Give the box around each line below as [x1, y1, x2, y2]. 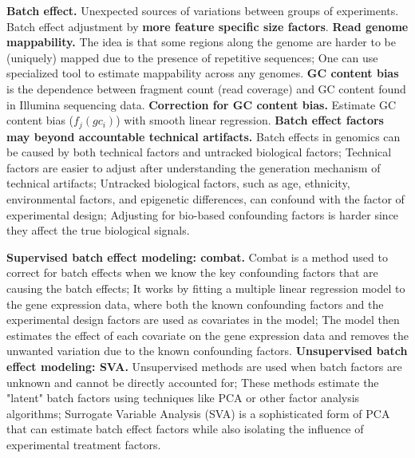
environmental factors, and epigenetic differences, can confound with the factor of [6, 190, 405, 207]
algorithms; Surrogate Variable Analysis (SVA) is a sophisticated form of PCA [6, 405, 390, 421]
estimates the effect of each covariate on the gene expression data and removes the [6, 326, 409, 343]
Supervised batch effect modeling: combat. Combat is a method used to [6, 248, 388, 265]
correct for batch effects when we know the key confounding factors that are [6, 264, 378, 281]
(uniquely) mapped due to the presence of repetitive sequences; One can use [6, 49, 378, 65]
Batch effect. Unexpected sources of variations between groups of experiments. [6, 2, 399, 18]
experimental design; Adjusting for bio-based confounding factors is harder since [6, 206, 399, 223]
